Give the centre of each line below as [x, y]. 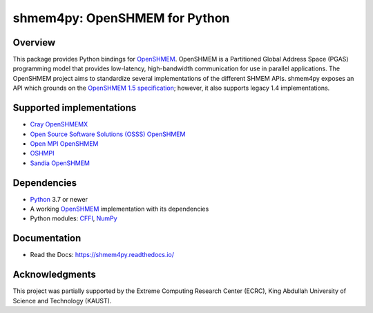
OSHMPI [42, 153]
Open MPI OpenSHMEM [64, 143]
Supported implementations [75, 108]
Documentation [47, 238]
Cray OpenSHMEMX [59, 124]
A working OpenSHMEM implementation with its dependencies [119, 209]
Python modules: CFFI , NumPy [74, 218]
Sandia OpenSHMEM [60, 163]
